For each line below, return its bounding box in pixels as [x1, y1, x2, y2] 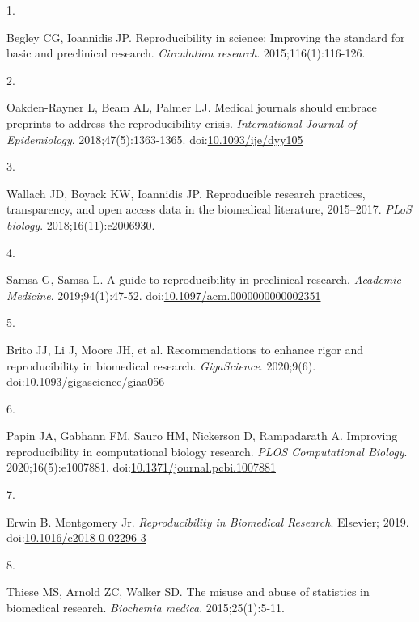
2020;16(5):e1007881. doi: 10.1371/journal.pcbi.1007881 [6, 459, 276, 476]
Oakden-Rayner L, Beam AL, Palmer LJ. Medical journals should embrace [6, 99, 377, 116]
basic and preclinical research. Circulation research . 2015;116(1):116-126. [6, 44, 366, 61]
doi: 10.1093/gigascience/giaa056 [6, 373, 165, 390]
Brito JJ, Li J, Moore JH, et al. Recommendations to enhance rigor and [6, 341, 364, 358]
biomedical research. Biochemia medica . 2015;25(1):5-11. [6, 599, 285, 616]
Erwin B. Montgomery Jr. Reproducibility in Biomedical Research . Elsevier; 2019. [6, 513, 409, 530]
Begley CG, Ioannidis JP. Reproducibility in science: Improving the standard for [6, 28, 405, 45]
